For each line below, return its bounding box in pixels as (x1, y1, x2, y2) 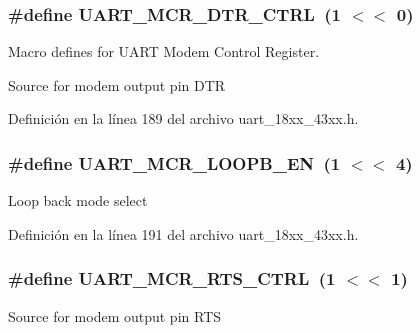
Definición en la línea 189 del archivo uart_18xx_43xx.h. (8, 108, 359, 129)
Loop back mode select (8, 190, 148, 211)
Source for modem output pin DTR (8, 74, 226, 95)
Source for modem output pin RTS (8, 305, 222, 326)
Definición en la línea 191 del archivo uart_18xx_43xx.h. (8, 223, 359, 244)
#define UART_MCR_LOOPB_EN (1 (8, 150, 341, 175)
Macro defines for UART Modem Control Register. (8, 41, 320, 62)
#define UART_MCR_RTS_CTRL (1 (8, 266, 336, 291)
